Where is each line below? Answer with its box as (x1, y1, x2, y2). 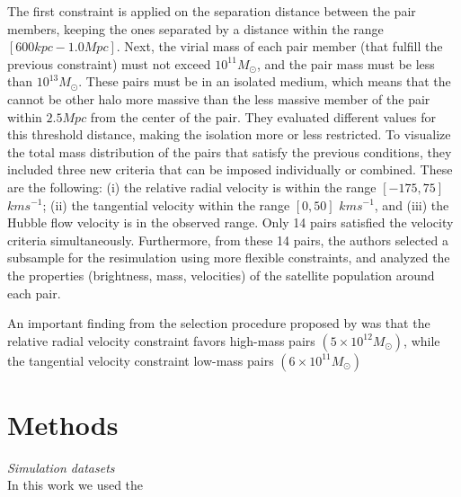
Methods (7, 405, 119, 442)
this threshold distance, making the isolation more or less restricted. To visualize (7, 125, 451, 144)
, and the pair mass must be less (256, 54, 435, 73)
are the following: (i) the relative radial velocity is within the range (7, 177, 377, 196)
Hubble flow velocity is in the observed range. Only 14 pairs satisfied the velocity (7, 213, 454, 232)
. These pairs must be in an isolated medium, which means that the (78, 72, 451, 91)
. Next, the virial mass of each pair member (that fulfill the (116, 37, 443, 56)
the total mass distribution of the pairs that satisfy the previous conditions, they (7, 142, 452, 161)
